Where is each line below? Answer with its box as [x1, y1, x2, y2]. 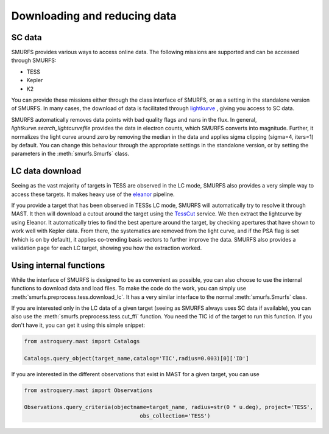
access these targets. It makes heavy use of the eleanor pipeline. [11, 191, 175, 198]
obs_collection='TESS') [140, 412, 211, 419]
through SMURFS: [11, 57, 57, 64]
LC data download [11, 166, 82, 177]
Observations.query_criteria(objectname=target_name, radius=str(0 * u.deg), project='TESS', [24, 404, 314, 411]
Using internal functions [11, 260, 105, 270]
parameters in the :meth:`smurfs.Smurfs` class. [11, 150, 130, 158]
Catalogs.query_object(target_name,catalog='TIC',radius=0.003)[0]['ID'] [24, 355, 249, 362]
